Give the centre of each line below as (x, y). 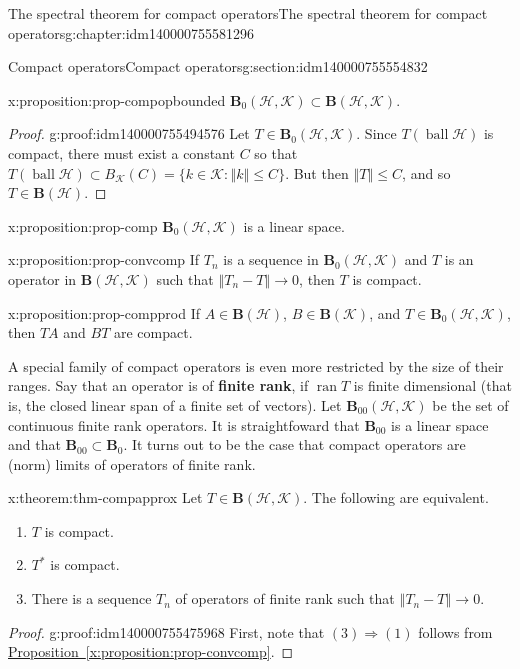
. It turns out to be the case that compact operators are (294, 444)
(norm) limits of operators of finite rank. (132, 463)
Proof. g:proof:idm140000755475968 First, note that (166, 631)
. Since (376, 133)
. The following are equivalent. (396, 497)
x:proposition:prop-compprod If (104, 312)
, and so (426, 172)
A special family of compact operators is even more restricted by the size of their (256, 365)
